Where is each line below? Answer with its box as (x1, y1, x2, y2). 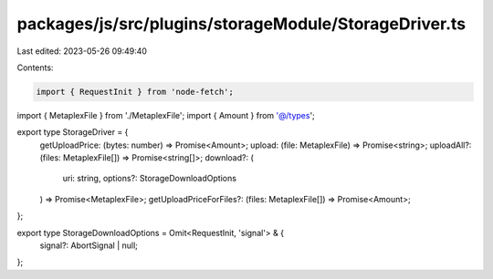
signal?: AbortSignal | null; (39, 240, 139, 251)
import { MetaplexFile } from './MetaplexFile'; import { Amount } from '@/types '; (16, 109, 315, 120)
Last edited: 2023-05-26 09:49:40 (16, 46, 148, 57)
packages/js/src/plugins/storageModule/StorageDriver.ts (16, 14, 467, 34)
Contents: (16, 62, 54, 73)
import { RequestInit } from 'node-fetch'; (36, 87, 235, 97)
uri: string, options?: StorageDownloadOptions (62, 173, 237, 184)
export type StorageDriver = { (16, 127, 129, 138)
